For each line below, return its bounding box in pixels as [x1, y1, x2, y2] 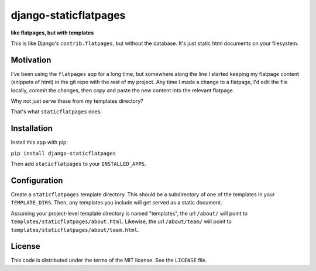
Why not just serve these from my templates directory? [11, 98, 143, 105]
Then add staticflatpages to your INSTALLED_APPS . [11, 161, 146, 168]
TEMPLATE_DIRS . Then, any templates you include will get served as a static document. [11, 199, 222, 206]
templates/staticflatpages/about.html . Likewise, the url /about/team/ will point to [11, 218, 232, 225]
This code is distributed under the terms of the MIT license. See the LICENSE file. [11, 257, 207, 264]
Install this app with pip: [11, 139, 68, 146]
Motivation [11, 55, 51, 65]
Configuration [11, 175, 63, 185]
